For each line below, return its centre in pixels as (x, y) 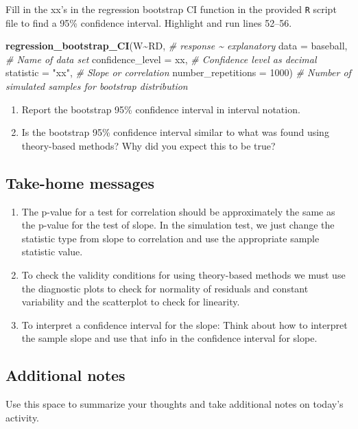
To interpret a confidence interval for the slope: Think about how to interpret (184, 324)
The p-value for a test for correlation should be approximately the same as (178, 211)
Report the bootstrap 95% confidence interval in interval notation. (161, 109)
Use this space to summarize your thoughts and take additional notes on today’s (175, 404)
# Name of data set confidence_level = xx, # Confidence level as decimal (161, 59)
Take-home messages (80, 182)
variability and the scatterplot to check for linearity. (131, 302)
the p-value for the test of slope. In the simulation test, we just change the (178, 225)
